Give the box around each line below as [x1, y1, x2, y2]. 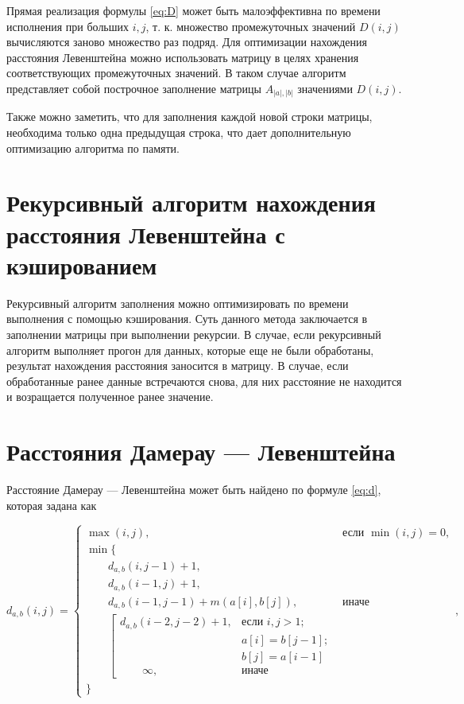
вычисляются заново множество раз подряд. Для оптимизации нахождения [6, 33, 368, 50]
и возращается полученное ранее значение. [6, 388, 214, 405]
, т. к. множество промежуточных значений [145, 18, 356, 34]
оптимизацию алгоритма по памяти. [6, 139, 180, 156]
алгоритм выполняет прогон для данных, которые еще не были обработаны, [6, 341, 374, 358]
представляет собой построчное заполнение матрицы [6, 80, 261, 96]
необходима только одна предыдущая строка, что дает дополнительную [6, 124, 351, 141]
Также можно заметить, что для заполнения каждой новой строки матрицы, [6, 108, 373, 125]
